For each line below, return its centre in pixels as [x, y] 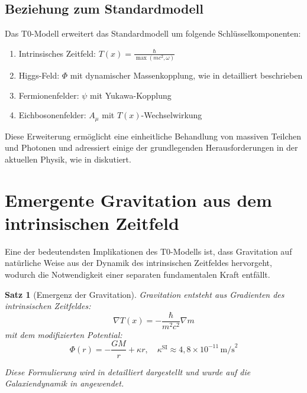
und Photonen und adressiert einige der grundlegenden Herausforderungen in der [151, 147]
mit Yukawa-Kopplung [131, 95]
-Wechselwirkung [172, 115]
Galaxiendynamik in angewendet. [64, 383]
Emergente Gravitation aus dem [138, 199]
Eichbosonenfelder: [52, 115]
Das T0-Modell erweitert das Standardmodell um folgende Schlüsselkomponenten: [153, 33]
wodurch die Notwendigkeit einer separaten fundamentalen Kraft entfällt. [138, 275]
